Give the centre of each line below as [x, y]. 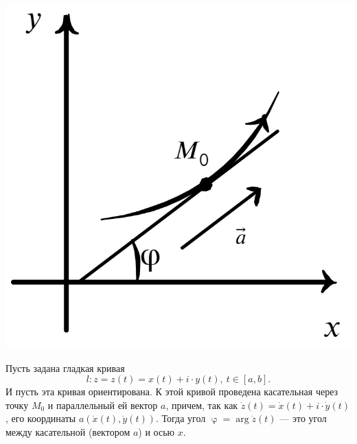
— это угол [303, 418]
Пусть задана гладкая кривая [65, 367]
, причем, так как [202, 405]
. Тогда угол [181, 418]
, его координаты [41, 418]
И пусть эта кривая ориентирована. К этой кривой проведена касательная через [172, 392]
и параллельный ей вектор [103, 405]
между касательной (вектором [68, 431]
